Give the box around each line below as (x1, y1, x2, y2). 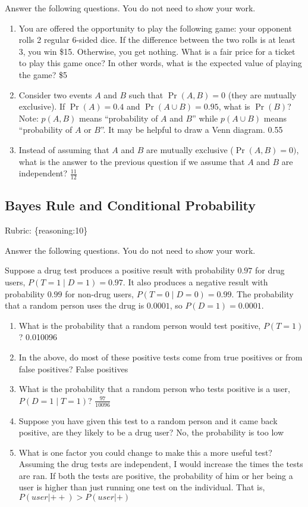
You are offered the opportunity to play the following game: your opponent (18, 21, 292, 34)
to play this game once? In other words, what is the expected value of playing (18, 57, 302, 69)
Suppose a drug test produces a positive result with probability (5, 264, 235, 276)
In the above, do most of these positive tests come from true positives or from (18, 350, 303, 363)
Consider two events (18, 88, 92, 101)
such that (128, 88, 164, 101)
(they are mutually (228, 88, 297, 101)
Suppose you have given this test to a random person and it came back (18, 414, 278, 427)
